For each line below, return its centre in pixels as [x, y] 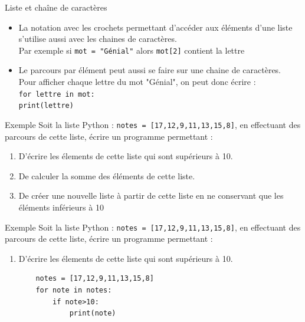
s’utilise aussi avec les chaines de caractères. [98, 39]
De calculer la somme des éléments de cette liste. [107, 175]
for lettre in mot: [57, 94]
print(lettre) [46, 106]
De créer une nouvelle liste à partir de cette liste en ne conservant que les [151, 195]
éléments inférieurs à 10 [61, 207]
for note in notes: [74, 290]
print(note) [93, 313]
